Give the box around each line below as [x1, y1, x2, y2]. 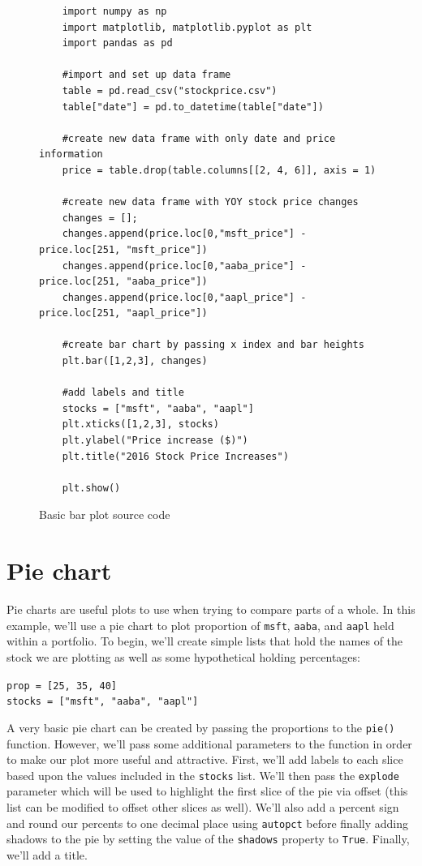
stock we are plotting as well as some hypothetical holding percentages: [6, 648, 360, 665]
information [39, 148, 103, 161]
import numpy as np [62, 6, 167, 17]
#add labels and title [62, 387, 184, 399]
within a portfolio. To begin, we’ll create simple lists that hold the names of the [6, 632, 403, 649]
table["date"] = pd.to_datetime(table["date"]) [62, 101, 324, 113]
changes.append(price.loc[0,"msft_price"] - [62, 228, 307, 240]
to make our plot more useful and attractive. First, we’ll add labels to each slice [6, 751, 403, 768]
